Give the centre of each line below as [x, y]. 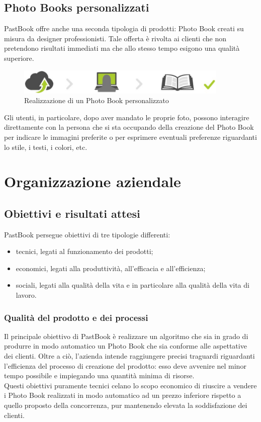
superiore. [19, 58]
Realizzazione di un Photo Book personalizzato [97, 100]
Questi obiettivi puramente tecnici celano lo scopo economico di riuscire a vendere [130, 385]
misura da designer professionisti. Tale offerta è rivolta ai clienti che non [115, 38]
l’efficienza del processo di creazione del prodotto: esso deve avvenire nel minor [125, 365]
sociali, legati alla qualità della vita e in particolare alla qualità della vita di [133, 285]
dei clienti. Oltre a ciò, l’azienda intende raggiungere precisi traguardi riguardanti [129, 356]
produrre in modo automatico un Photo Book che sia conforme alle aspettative [125, 346]
